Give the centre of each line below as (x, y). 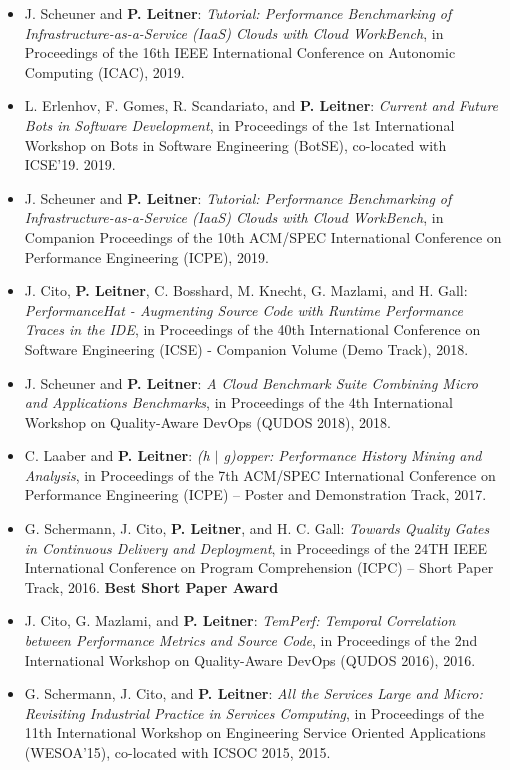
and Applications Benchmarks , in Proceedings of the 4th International (239, 402)
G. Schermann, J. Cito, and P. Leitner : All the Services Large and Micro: (253, 693)
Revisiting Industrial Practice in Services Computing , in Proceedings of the (254, 712)
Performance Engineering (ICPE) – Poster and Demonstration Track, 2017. (255, 494)
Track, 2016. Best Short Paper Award (151, 586)
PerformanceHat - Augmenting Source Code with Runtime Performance (243, 309)
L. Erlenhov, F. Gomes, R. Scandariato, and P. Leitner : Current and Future (261, 105)
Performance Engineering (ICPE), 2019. (146, 256)
